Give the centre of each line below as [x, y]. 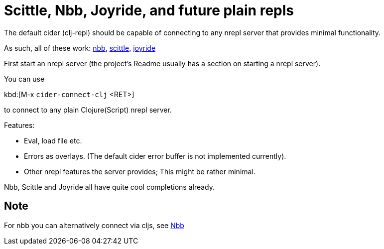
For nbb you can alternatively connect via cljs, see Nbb [94, 225]
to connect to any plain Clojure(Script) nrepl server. [88, 110]
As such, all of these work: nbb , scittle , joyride [80, 48]
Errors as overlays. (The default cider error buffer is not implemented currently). [155, 156]
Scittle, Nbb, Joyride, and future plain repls [149, 10]
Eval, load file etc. [53, 140]
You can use [24, 79]
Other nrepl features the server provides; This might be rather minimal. [140, 171]
